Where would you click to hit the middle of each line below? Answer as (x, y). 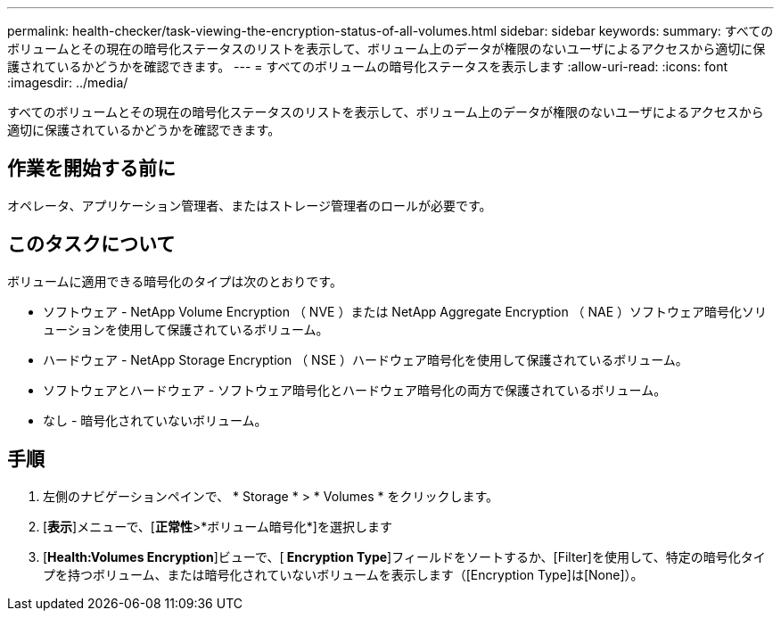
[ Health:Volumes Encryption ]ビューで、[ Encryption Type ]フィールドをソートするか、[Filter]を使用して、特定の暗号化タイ (404, 556)
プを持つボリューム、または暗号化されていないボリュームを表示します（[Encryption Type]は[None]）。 (343, 574)
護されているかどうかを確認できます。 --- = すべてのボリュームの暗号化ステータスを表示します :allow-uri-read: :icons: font (367, 66)
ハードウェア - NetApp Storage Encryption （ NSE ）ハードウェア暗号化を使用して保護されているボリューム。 (366, 359)
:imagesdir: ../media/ (68, 82)
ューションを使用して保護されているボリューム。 (186, 329)
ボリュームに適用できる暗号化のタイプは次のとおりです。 (175, 281)
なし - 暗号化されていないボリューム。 (155, 420)
